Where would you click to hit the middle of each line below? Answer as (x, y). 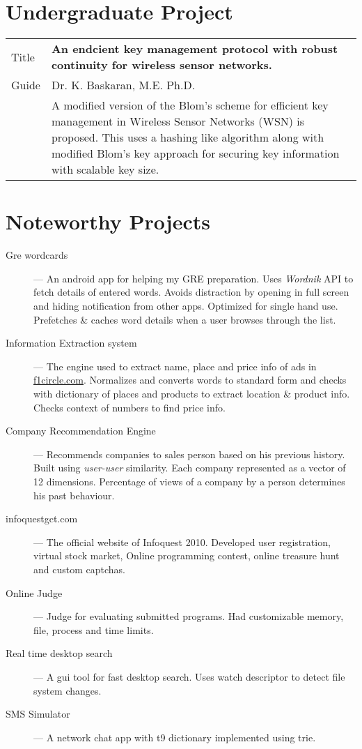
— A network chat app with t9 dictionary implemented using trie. (175, 737)
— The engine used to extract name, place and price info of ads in (175, 366)
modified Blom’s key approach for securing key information (195, 153)
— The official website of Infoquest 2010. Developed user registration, (182, 542)
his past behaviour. (74, 495)
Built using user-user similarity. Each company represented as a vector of (190, 468)
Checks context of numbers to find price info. (129, 407)
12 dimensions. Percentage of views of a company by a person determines (189, 481)
